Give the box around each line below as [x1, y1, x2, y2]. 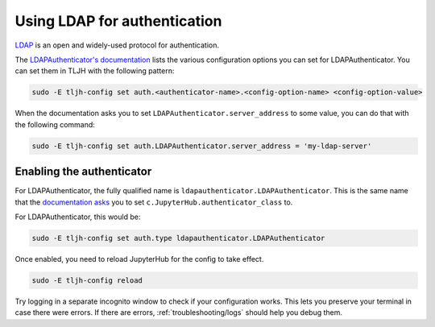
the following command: [14, 119, 96, 129]
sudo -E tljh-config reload [31, 275, 143, 285]
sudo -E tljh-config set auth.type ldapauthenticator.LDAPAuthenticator [31, 234, 325, 242]
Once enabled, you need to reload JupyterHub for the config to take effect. [14, 254, 264, 263]
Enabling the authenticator [14, 165, 152, 179]
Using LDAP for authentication [14, 12, 222, 30]
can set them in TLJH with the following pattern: [14, 66, 175, 76]
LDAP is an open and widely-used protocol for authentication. [14, 40, 220, 50]
